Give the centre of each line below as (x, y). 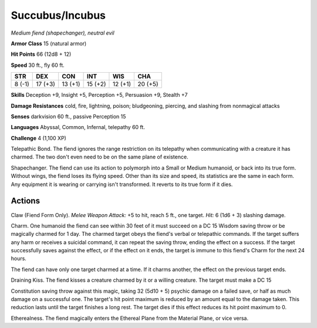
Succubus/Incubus (58, 15)
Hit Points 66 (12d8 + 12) (41, 54)
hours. (18, 259)
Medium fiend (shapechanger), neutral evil (63, 33)
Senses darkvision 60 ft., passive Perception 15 (68, 116)
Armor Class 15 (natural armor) (49, 43)
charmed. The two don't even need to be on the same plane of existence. (100, 157)
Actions (26, 201)
